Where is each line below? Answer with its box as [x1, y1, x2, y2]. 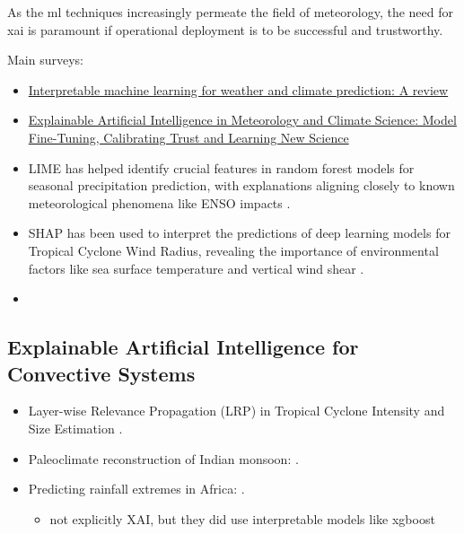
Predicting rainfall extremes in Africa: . [28, 479, 245, 498]
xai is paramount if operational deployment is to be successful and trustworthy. [7, 20, 443, 39]
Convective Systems [7, 359, 196, 387]
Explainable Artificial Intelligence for [7, 333, 359, 361]
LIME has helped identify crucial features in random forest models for [28, 158, 415, 177]
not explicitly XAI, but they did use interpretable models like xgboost [49, 509, 435, 528]
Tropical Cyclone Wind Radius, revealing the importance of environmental [28, 241, 439, 259]
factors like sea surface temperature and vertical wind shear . [28, 258, 364, 277]
